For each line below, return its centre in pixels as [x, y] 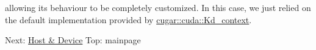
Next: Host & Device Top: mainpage [73, 40]
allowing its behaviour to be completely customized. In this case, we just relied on [158, 7]
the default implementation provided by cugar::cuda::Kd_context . [128, 19]
